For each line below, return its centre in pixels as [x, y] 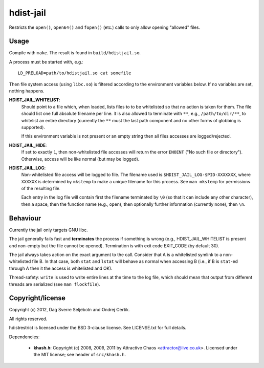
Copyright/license [37, 298]
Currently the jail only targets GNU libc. [48, 230]
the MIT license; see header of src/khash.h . [80, 355]
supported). [33, 127]
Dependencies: [24, 337]
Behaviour [25, 218]
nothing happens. [27, 91]
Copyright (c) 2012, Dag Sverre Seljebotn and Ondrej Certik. [69, 310]
